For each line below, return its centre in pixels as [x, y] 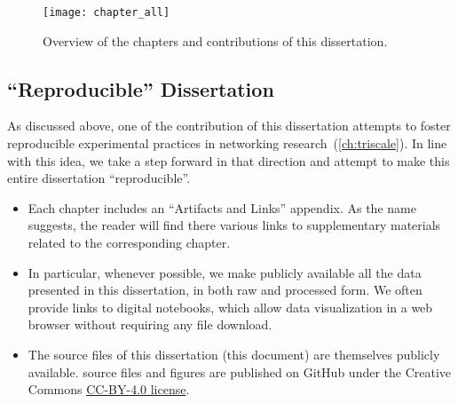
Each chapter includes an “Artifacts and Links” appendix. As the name [222, 207]
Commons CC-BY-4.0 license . [109, 389]
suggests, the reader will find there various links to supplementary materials [234, 225]
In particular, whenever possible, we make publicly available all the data [225, 272]
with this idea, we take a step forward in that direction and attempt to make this [229, 160]
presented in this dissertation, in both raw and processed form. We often [225, 290]
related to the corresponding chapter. [129, 243]
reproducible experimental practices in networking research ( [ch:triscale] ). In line [227, 143]
